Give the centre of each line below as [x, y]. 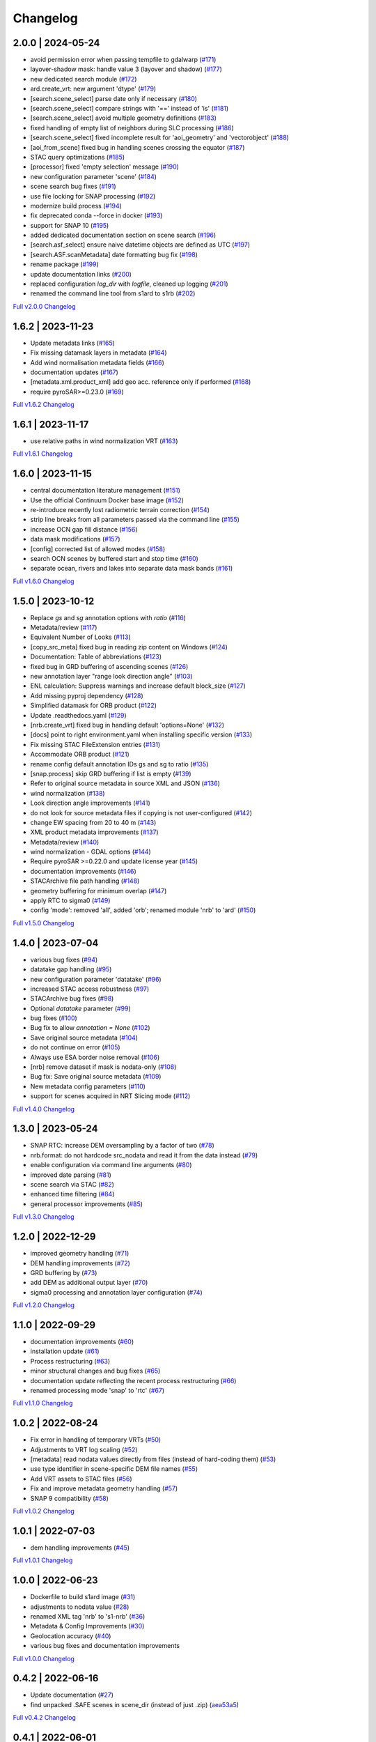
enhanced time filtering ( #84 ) [72, 1194]
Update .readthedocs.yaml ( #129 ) [78, 715]
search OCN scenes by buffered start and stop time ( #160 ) [114, 559]
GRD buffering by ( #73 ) [64, 1272]
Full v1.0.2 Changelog [44, 1511]
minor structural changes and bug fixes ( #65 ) [95, 1371]
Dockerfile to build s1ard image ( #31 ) [83, 1597]
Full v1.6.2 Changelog [44, 405]
